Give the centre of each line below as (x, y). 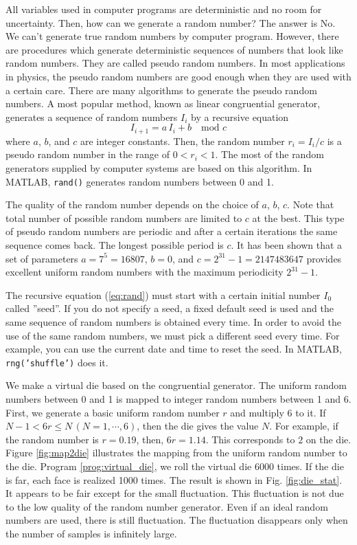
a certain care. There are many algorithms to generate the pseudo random (161, 90)
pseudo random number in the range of (88, 154)
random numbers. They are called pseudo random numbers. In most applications (175, 63)
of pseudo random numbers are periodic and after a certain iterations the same (172, 231)
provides (324, 258)
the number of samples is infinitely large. (91, 533)
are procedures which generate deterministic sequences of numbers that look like (174, 49)
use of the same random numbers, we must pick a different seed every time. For (173, 335)
